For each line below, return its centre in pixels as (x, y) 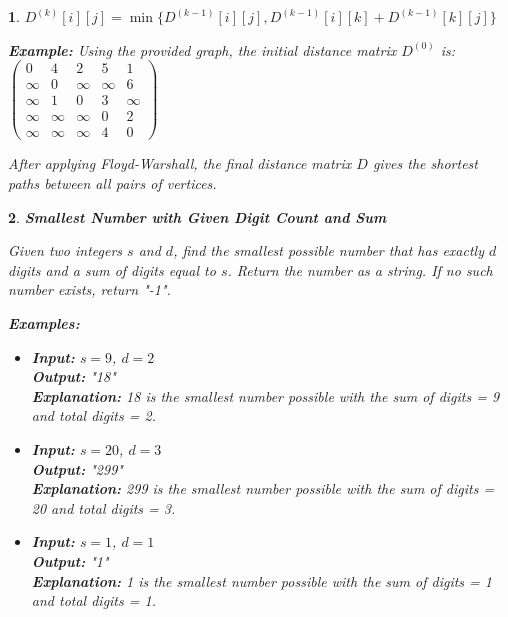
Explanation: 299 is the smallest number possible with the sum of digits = (263, 488)
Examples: (44, 322)
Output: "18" (73, 376)
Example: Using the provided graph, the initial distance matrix (202, 49)
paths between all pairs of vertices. (112, 183)
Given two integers (65, 250)
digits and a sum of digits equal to (112, 269)
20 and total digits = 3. (103, 507)
